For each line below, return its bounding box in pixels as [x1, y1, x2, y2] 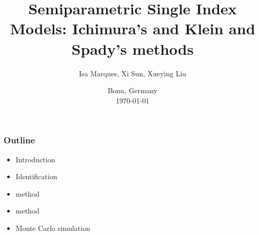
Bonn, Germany [107, 85, 158, 96]
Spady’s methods [71, 38, 194, 59]
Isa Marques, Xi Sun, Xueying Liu [79, 68, 186, 78]
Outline [4, 134, 35, 146]
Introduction [15, 154, 55, 164]
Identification [15, 171, 57, 182]
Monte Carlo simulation [15, 222, 90, 233]
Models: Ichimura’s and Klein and [10, 18, 255, 39]
